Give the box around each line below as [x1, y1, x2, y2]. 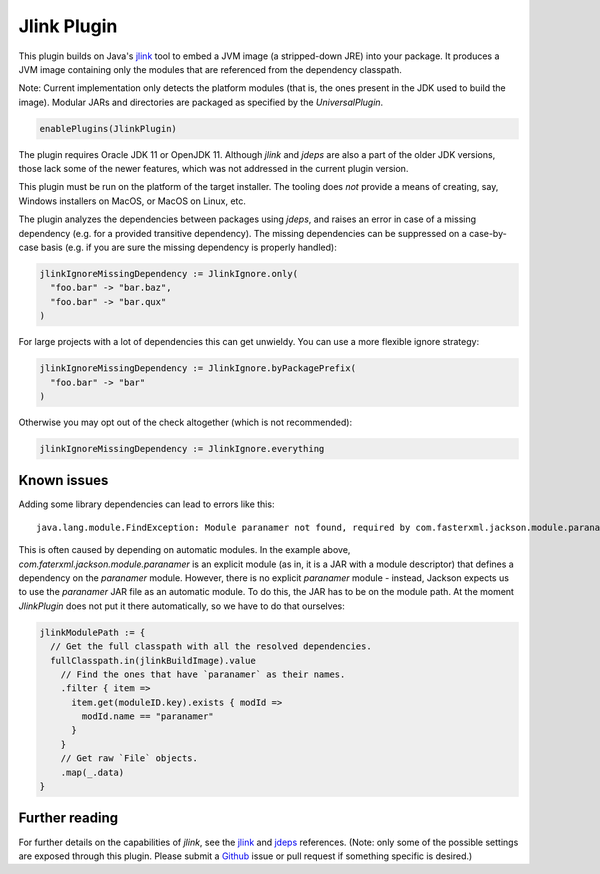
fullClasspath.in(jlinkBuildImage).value [50, 655, 257, 666]
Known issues [18, 472, 109, 489]
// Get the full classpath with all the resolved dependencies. [50, 641, 372, 652]
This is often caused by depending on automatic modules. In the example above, [18, 544, 351, 556]
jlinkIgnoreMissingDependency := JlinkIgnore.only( [39, 268, 299, 280]
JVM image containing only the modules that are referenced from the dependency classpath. [18, 63, 402, 75]
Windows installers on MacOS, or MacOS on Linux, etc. [18, 195, 247, 207]
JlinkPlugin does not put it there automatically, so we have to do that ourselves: [18, 600, 345, 612]
